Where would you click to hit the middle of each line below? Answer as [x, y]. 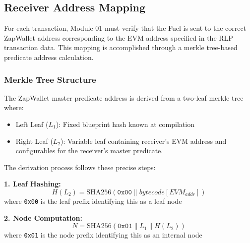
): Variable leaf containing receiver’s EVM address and [144, 141]
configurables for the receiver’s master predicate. [89, 151]
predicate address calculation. [49, 57]
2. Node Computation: [43, 217]
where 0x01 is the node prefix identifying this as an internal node [103, 235]
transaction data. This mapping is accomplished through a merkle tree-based [121, 47]
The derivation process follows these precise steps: [80, 167]
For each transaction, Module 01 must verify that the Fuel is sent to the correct [125, 28]
